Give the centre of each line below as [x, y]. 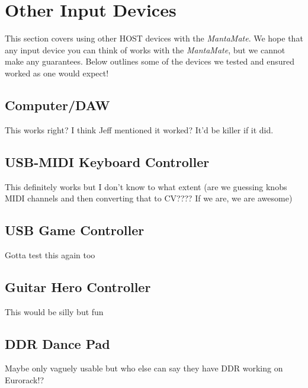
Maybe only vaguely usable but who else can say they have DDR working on [144, 368]
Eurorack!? [25, 380]
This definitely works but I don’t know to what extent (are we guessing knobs [146, 186]
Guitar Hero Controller [78, 286]
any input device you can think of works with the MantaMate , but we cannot [145, 49]
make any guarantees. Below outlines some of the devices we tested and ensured [150, 61]
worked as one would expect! [57, 73]
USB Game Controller [75, 230]
